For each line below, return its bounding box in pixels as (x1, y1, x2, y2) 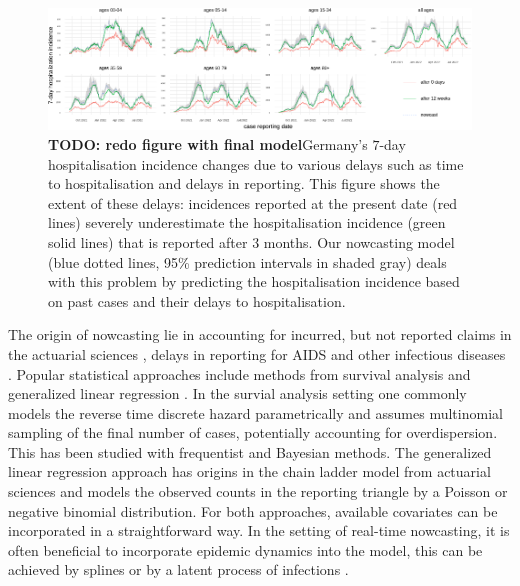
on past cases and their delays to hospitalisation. (48, 290, 346, 311)
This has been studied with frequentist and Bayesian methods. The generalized (8, 441, 492, 462)
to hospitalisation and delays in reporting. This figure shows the (48, 173, 440, 194)
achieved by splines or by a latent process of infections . (8, 559, 349, 580)
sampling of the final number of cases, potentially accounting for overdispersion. (8, 422, 498, 443)
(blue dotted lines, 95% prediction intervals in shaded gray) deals (48, 251, 447, 272)
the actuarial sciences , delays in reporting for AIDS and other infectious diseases (8, 343, 506, 364)
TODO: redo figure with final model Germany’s (48, 133, 368, 154)
